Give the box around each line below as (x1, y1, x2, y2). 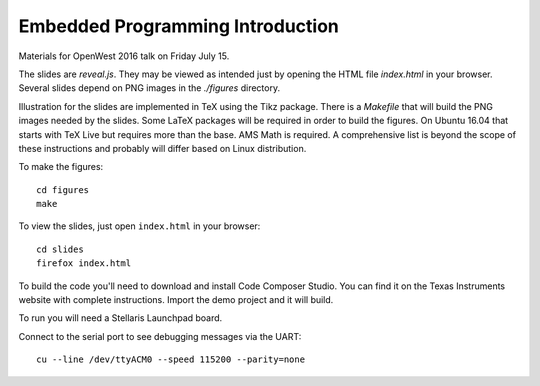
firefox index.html (36, 258, 132, 269)
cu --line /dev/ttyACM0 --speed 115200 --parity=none (36, 354, 305, 365)
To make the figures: (18, 161, 104, 173)
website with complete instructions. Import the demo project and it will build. (18, 294, 334, 306)
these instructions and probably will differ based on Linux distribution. (18, 142, 307, 154)
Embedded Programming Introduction (18, 15, 340, 37)
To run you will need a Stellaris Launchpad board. (18, 312, 223, 324)
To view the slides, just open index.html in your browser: (18, 220, 261, 232)
